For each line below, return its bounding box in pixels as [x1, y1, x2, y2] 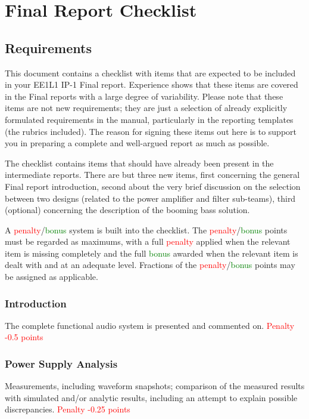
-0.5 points [5, 331, 43, 343]
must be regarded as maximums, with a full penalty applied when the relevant [5, 235, 291, 248]
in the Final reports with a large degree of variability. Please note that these [5, 90, 283, 102]
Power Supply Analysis [5, 356, 118, 371]
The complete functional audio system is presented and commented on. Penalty [5, 319, 295, 331]
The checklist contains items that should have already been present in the [5, 156, 274, 169]
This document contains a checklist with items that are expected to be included [5, 66, 296, 79]
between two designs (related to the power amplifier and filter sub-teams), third [5, 192, 296, 204]
